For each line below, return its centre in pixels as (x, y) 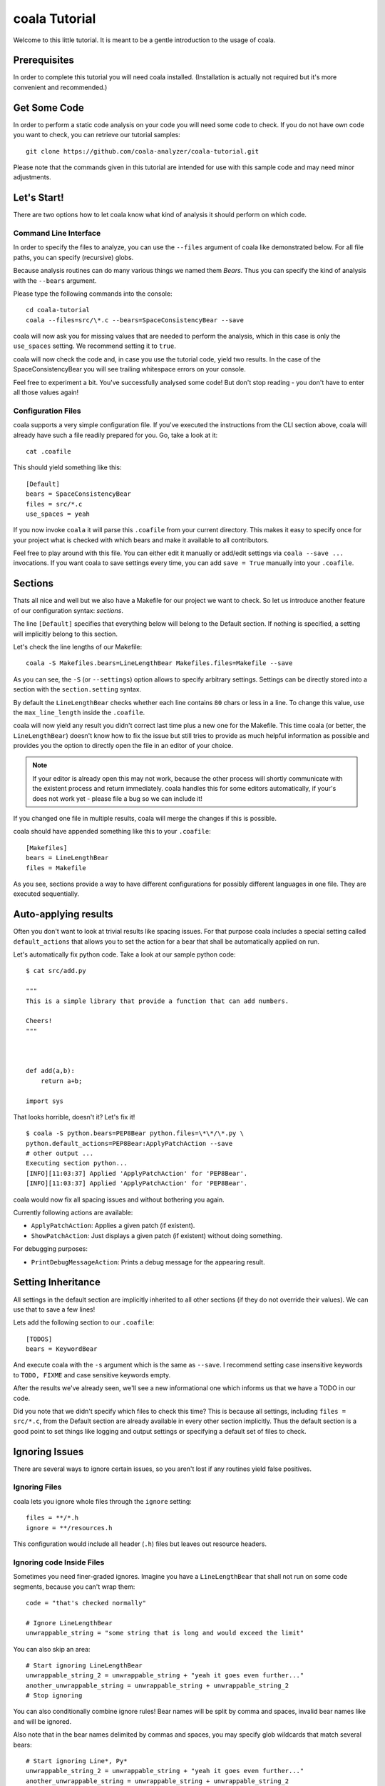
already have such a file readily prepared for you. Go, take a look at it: (115, 435)
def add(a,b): (50, 1071)
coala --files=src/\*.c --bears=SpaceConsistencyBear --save (135, 320)
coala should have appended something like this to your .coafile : (112, 832)
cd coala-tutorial (58, 310)
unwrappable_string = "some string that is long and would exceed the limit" (165, 1633)
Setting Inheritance (57, 1282)
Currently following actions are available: (73, 1213)
